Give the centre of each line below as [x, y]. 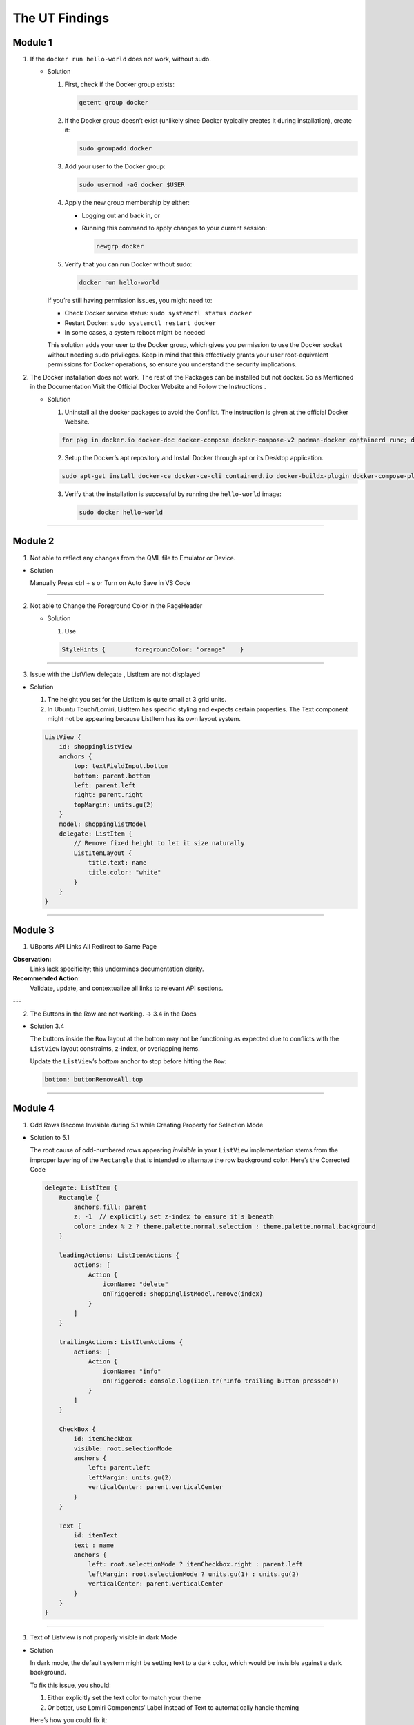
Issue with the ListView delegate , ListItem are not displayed [115, 674]
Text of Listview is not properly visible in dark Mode [103, 1637]
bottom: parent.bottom [112, 776]
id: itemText [96, 1536]
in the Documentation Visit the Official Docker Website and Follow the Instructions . [148, 386]
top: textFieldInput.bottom [121, 766]
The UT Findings [61, 18]
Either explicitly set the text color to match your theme [124, 1698]
